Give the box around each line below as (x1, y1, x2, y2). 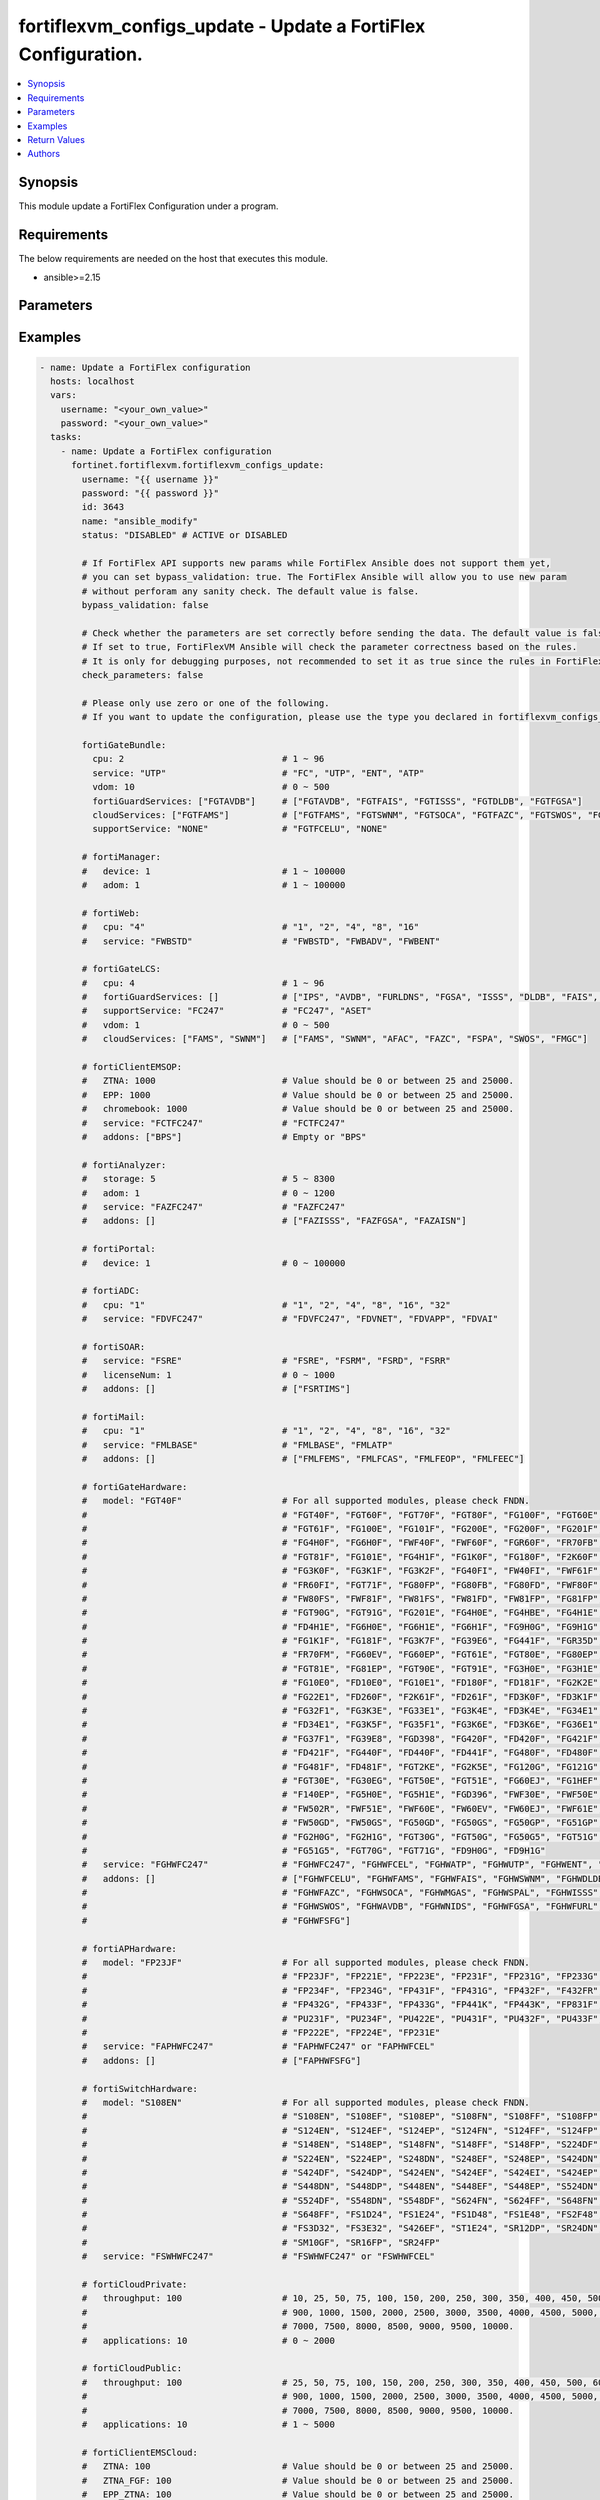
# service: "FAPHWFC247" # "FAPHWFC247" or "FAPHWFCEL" (81, 2041, 435, 2052)
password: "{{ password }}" (81, 488, 220, 499)
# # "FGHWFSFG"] (81, 1915, 351, 1926)
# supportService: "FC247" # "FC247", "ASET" (81, 1005, 372, 1017)
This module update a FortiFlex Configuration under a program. (18, 200, 279, 212)
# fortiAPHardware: (81, 1943, 177, 1954)
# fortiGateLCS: (81, 963, 162, 975)
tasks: (50, 431, 83, 443)
